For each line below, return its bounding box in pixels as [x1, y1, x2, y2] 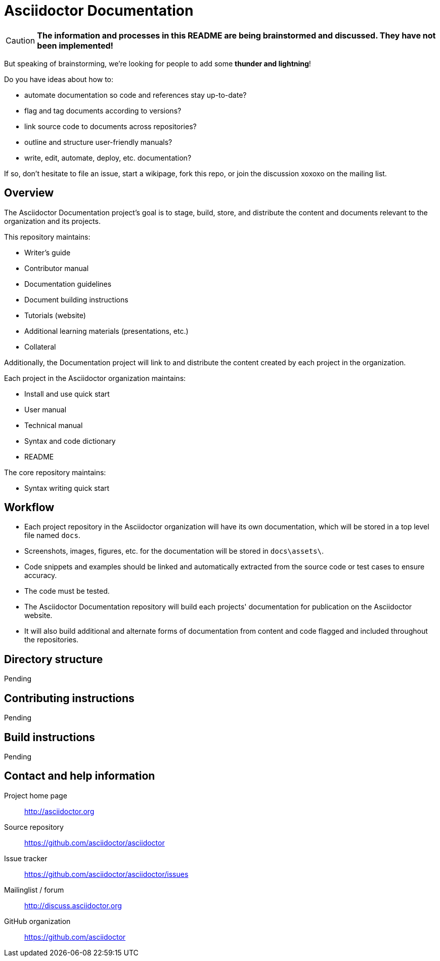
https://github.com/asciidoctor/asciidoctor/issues [24, 869, 189, 878]
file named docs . [24, 531, 80, 540]
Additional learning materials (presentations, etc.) [24, 326, 189, 335]
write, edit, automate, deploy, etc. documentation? [24, 153, 192, 162]
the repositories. [24, 635, 79, 644]
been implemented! [37, 40, 113, 51]
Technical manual [24, 420, 83, 430]
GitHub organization [4, 916, 71, 926]
